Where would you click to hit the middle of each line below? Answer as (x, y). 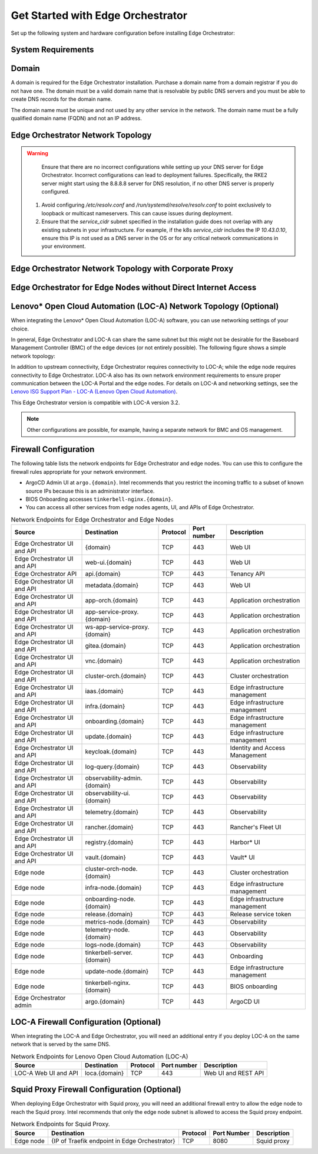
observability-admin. (114, 778)
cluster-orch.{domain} (116, 676)
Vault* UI (242, 857)
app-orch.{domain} (112, 601)
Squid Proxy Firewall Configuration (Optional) (96, 1089)
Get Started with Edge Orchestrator (99, 15)
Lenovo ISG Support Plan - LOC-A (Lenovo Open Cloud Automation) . (94, 392)
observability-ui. (108, 794)
